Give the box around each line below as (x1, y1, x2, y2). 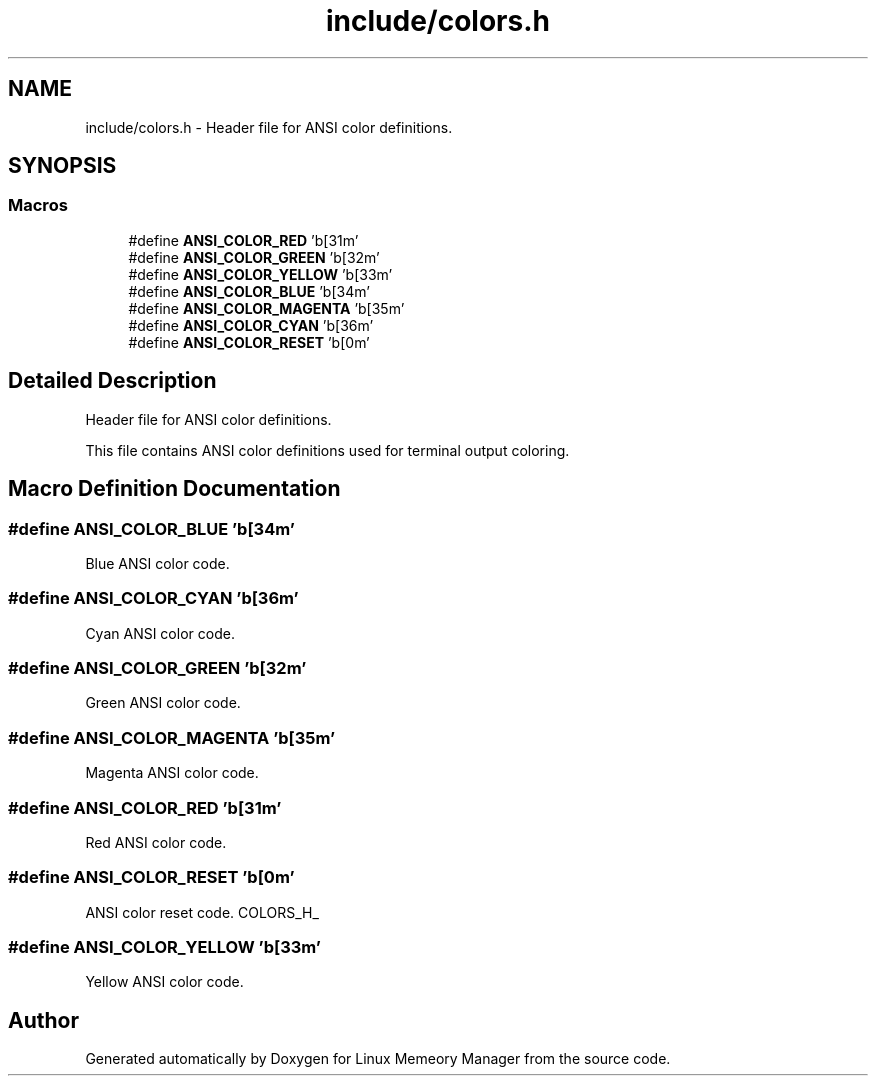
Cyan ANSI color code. (85, 624, 235, 642)
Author (8, 1007, 79, 1033)
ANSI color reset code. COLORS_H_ (85, 903, 319, 921)
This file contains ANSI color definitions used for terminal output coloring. (85, 441, 570, 459)
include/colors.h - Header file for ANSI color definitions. (85, 118, 453, 136)
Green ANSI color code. (85, 694, 241, 712)
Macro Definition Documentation (8, 476, 341, 502)
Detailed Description (8, 368, 217, 394)
